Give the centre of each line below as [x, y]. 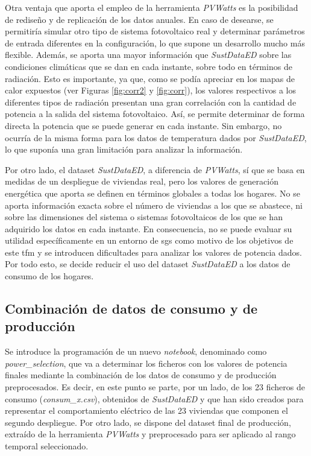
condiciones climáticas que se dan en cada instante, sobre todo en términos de [149, 66]
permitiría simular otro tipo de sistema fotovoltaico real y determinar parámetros [155, 31]
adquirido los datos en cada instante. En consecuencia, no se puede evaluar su [149, 228]
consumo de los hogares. [49, 276]
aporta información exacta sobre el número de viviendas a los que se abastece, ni [154, 205]
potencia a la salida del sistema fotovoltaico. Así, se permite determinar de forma [155, 114]
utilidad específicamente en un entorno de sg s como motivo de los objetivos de [149, 240]
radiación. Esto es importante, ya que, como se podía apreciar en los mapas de [150, 78]
